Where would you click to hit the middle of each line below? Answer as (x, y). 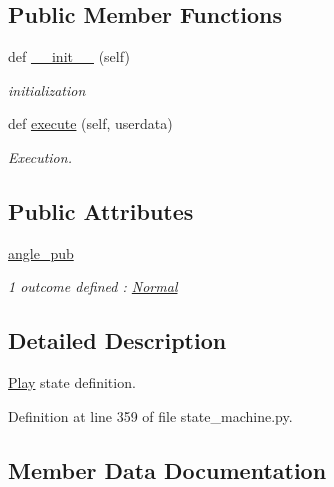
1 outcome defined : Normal (93, 286)
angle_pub (41, 252)
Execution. (40, 156)
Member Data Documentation (167, 469)
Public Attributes (101, 210)
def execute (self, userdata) (90, 123)
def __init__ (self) (69, 56)
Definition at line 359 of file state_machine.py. (150, 415)
